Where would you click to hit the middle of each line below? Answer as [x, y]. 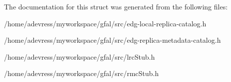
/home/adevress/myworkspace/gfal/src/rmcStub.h [82, 73]
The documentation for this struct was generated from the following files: [116, 6]
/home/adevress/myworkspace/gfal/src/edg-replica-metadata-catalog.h [113, 40]
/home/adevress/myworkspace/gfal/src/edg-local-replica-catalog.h [105, 23]
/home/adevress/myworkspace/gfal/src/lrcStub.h [80, 56]
